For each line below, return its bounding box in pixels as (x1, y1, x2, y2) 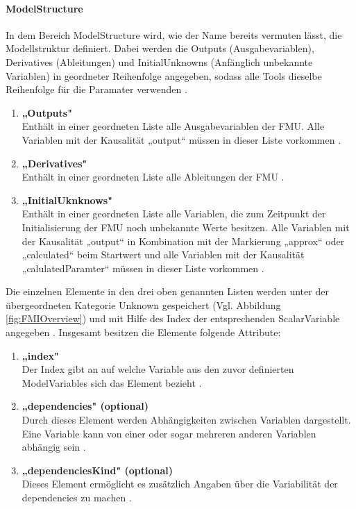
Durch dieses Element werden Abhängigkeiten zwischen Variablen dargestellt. (22, 412, 351, 427)
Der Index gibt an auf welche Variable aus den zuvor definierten (22, 362, 294, 376)
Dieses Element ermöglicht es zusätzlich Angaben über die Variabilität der (22, 476, 338, 491)
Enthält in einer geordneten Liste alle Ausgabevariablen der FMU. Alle (22, 119, 325, 133)
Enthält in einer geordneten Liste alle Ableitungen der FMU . (22, 169, 285, 184)
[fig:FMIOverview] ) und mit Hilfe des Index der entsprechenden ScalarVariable (6, 311, 340, 326)
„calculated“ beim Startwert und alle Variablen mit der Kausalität (22, 247, 305, 262)
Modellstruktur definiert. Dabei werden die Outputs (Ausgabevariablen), (6, 41, 314, 56)
